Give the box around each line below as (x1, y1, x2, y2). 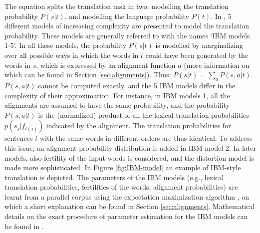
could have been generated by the (145, 49, 249, 60)
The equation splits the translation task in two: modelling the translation (4, 1, 229, 11)
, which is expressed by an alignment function (36, 59, 176, 70)
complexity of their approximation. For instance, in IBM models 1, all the (4, 90, 230, 100)
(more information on (184, 59, 250, 70)
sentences (4, 133, 33, 143)
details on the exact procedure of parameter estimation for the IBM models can (4, 211, 248, 222)
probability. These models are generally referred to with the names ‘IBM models (4, 30, 250, 40)
